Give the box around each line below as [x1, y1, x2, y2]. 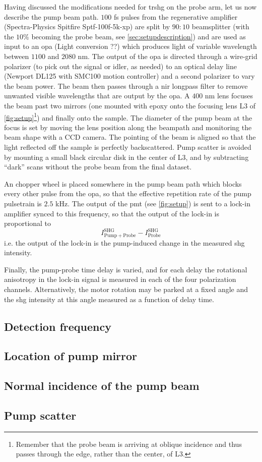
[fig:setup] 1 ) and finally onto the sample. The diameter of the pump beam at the [4, 110, 252, 123]
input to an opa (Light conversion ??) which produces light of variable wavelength [4, 41, 257, 51]
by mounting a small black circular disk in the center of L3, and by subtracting [4, 151, 249, 162]
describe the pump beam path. [4, 11, 99, 22]
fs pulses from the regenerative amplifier [113, 11, 238, 22]
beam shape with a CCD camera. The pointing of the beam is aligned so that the [4, 132, 256, 142]
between [4, 50, 29, 61]
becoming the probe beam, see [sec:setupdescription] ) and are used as [31, 31, 246, 41]
